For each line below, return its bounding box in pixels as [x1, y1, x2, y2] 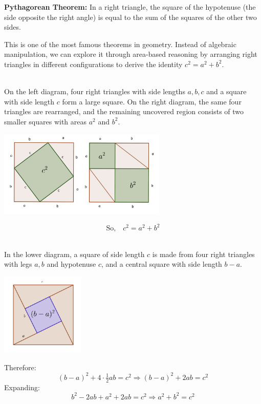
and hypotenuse [47, 259, 96, 269]
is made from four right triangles [152, 248, 255, 259]
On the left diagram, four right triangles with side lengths [4, 86, 185, 97]
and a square [206, 86, 247, 97]
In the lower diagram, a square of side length [4, 248, 145, 259]
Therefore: [4, 362, 36, 372]
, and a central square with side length [101, 259, 222, 269]
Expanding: [4, 381, 40, 392]
